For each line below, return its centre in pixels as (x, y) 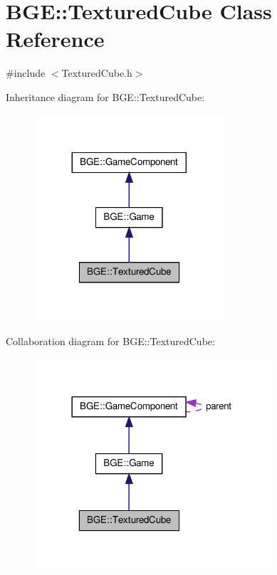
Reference (55, 39)
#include (26, 73)
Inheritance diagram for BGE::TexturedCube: (105, 96)
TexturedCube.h (97, 73)
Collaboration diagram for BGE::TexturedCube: (110, 341)
